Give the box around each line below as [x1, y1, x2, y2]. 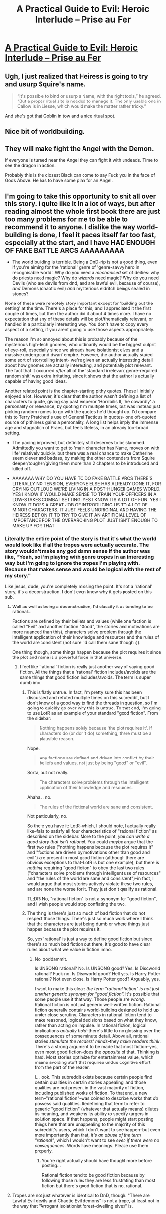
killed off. [12, 466, 31, 472]
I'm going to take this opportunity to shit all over [5, 192, 156, 200]
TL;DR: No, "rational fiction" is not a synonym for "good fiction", [27, 896, 157, 902]
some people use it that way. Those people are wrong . [34, 996, 145, 1002]
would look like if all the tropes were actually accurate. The [5, 541, 149, 548]
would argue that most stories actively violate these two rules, [27, 881, 154, 887]
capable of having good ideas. [5, 378, 67, 384]
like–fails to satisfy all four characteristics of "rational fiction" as [27, 828, 157, 834]
